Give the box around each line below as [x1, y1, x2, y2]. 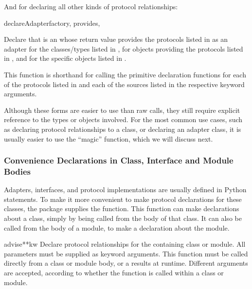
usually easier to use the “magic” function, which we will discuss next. [4, 133, 213, 144]
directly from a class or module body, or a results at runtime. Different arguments [4, 258, 248, 268]
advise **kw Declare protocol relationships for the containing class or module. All [4, 239, 246, 249]
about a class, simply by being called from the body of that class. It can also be [4, 213, 242, 223]
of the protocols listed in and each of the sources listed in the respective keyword [4, 79, 245, 89]
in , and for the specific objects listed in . [4, 53, 126, 63]
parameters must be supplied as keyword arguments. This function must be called [4, 248, 248, 258]
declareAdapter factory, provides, [4, 18, 100, 28]
